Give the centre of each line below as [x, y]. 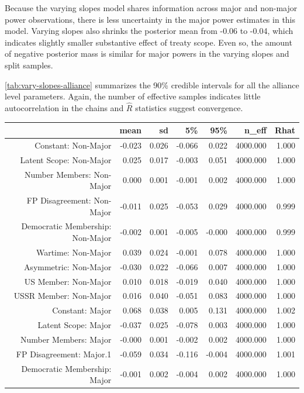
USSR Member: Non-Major [63, 296]
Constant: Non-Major [73, 145]
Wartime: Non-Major [74, 252]
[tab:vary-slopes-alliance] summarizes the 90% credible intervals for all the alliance [152, 85]
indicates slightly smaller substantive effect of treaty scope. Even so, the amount [148, 42]
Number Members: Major [66, 339]
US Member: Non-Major [68, 281]
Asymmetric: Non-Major [68, 266]
